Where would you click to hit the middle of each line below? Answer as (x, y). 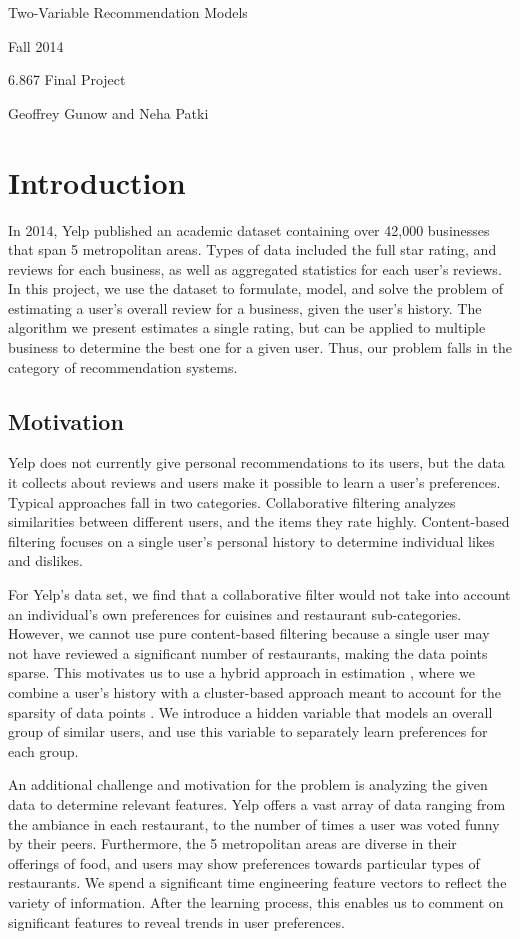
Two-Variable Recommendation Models (128, 12)
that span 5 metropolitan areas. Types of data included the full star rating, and (252, 249)
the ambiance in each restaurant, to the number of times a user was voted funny (254, 823)
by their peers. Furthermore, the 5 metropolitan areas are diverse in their (232, 843)
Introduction (97, 181)
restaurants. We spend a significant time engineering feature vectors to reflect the (257, 882)
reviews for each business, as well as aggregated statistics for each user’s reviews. (255, 268)
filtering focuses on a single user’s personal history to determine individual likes (251, 540)
